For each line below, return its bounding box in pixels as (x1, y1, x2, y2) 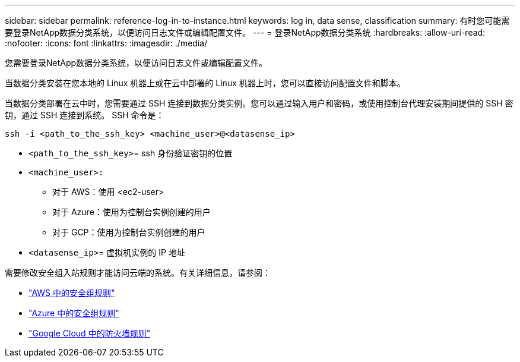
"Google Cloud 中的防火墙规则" (28, 328, 151, 338)
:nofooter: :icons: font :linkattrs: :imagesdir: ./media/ (5, 38, 208, 48)
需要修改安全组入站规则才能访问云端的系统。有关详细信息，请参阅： (5, 267, 271, 278)
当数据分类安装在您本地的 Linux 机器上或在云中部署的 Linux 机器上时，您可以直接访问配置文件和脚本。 (5, 78, 405, 88)
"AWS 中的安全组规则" (28, 288, 115, 298)
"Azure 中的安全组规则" (28, 308, 119, 318)
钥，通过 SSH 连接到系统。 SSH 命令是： (5, 110, 164, 120)
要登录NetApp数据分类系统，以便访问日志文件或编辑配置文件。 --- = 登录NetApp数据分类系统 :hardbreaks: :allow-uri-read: (5, 27, 486, 37)
